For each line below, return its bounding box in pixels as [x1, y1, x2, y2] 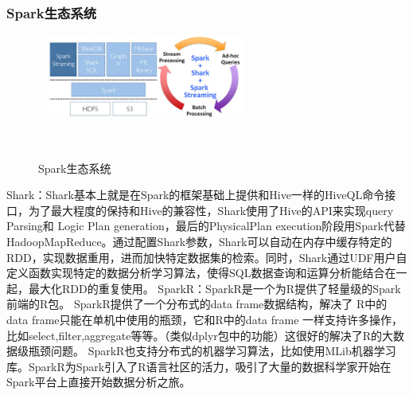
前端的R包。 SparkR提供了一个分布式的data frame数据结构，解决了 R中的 [6, 295, 388, 312]
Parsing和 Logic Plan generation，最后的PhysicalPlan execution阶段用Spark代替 [6, 217, 406, 234]
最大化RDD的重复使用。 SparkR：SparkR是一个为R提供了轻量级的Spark [28, 280, 401, 296]
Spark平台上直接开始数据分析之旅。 [6, 373, 191, 390]
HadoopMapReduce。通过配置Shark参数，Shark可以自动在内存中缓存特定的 [6, 233, 392, 249]
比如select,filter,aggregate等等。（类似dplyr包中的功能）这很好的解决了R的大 [6, 327, 394, 343]
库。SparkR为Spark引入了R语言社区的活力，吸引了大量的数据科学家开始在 [6, 358, 392, 374]
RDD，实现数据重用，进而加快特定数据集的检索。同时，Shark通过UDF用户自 [6, 248, 407, 265]
